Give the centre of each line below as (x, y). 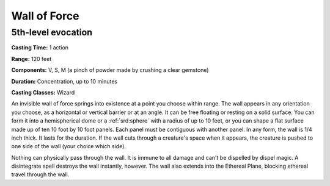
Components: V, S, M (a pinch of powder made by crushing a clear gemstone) (110, 70)
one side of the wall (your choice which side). (69, 146)
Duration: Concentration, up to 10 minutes (64, 81)
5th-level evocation (52, 32)
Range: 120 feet (31, 59)
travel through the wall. (40, 174)
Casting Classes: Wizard (43, 92)
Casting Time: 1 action (40, 48)
